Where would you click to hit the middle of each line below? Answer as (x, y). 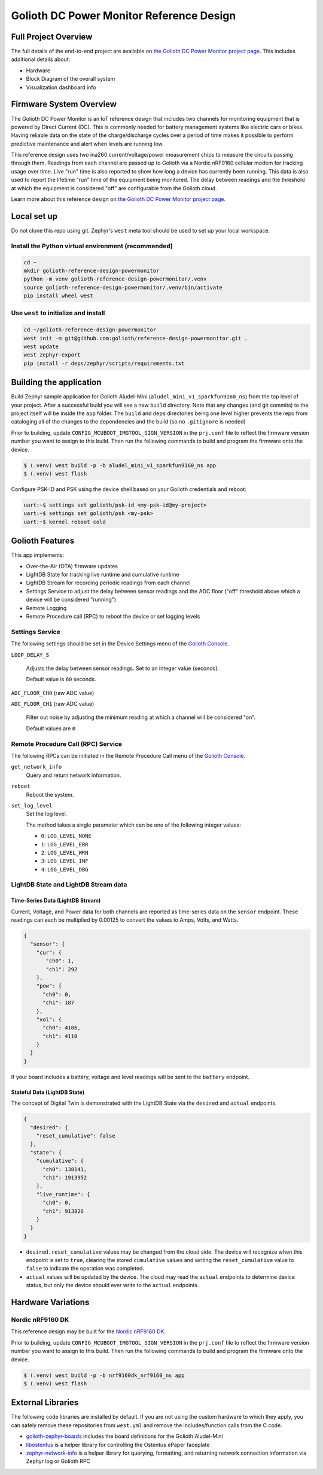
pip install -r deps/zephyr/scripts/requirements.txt (104, 363)
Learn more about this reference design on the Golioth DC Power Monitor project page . (118, 199)
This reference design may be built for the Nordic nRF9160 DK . (88, 1331)
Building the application (56, 383)
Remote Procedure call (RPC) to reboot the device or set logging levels (113, 616)
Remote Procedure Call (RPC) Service (67, 743)
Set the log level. (47, 814)
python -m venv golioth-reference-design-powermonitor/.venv (115, 279)
